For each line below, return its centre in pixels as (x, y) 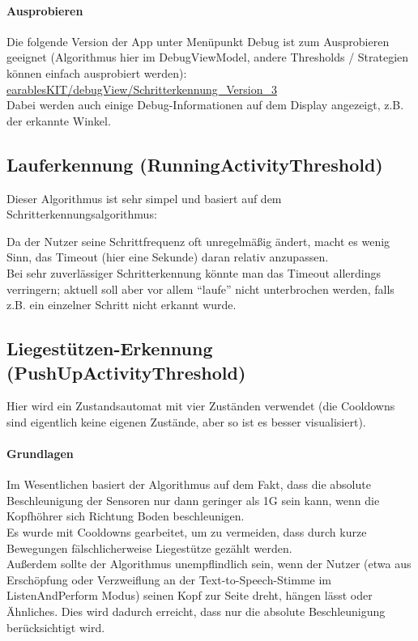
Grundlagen (40, 454)
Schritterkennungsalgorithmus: (82, 214)
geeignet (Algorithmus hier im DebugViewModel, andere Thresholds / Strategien (208, 57)
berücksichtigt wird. (56, 627)
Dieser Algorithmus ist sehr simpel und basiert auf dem (144, 198)
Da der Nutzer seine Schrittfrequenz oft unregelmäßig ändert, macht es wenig (198, 241)
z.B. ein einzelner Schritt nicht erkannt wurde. (122, 305)
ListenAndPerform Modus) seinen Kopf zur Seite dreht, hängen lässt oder (190, 595)
